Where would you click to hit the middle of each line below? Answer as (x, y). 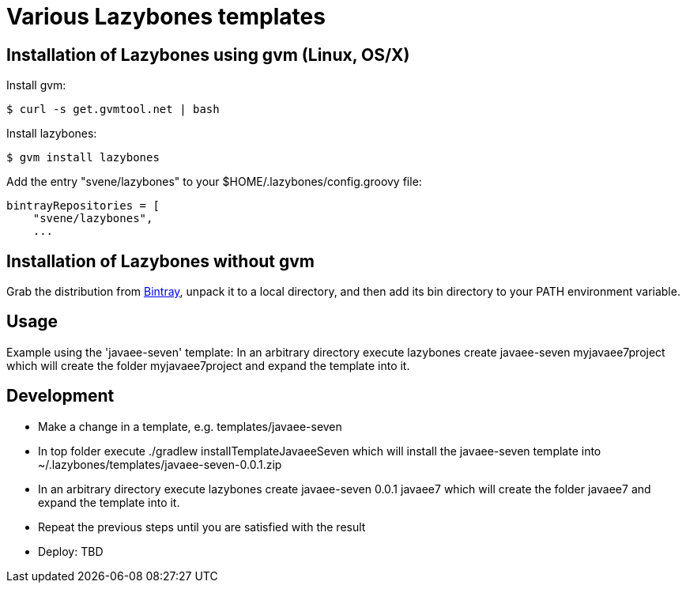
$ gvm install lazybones (83, 158)
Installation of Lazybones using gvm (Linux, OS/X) (208, 55)
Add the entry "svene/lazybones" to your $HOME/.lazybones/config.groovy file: (214, 182)
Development (60, 396)
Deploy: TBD (71, 551)
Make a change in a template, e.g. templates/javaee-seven (190, 426)
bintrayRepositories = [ (83, 206)
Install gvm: (36, 85)
